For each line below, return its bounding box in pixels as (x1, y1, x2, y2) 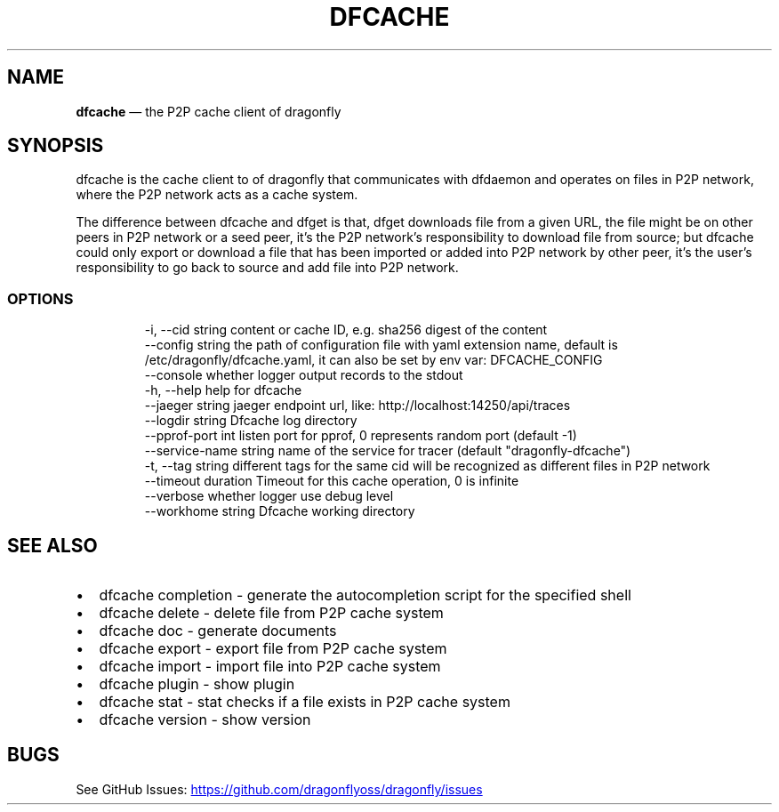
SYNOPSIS (7, 134, 104, 157)
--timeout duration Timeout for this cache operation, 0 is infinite (144, 473, 519, 489)
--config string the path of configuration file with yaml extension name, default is (144, 337, 618, 353)
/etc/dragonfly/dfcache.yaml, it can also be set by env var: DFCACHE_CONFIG (144, 352, 603, 368)
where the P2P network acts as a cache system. (76, 187, 358, 203)
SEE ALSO (7, 534, 98, 557)
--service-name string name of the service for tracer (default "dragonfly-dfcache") (144, 443, 631, 459)
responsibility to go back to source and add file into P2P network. (76, 260, 459, 276)
